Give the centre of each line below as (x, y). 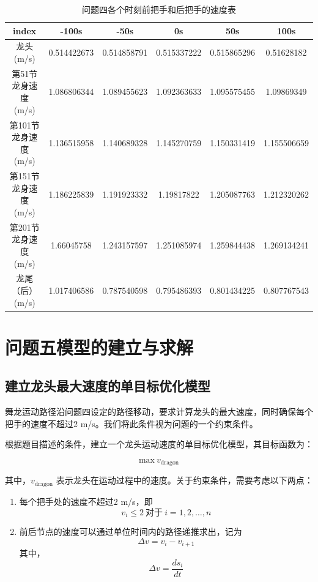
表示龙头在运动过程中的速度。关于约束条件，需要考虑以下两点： (184, 480)
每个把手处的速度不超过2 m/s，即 (86, 501)
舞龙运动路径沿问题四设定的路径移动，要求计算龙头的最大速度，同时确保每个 (159, 412)
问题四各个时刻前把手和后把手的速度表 (159, 9)
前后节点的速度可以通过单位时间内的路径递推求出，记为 (131, 531)
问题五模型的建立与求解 (99, 347)
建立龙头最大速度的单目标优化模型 (108, 386)
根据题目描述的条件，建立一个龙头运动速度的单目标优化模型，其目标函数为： (159, 444)
